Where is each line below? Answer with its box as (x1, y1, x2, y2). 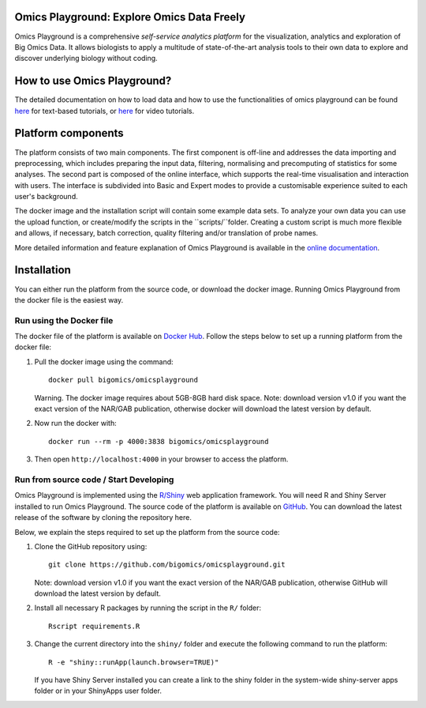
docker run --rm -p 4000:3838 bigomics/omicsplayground (48, 437, 269, 446)
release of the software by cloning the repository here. (14, 513, 192, 522)
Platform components (14, 126, 124, 140)
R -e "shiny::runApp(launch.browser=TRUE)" (48, 657, 219, 667)
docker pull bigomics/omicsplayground (48, 375, 199, 385)
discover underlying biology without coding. (14, 54, 158, 63)
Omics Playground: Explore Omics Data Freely (14, 10, 246, 24)
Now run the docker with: (34, 419, 118, 428)
